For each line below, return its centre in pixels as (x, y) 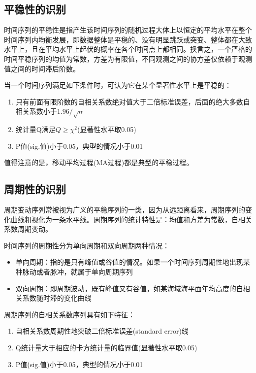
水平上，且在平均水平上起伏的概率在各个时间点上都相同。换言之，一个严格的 (128, 49)
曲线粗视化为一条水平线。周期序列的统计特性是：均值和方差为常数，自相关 (131, 219)
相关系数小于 (36, 111)
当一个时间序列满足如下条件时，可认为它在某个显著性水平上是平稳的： (118, 85)
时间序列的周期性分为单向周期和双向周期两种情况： (87, 245)
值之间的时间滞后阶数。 (42, 68)
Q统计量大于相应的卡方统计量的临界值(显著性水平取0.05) (106, 348)
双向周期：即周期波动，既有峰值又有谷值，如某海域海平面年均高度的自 (129, 288)
